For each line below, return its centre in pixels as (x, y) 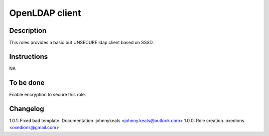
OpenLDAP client (45, 13)
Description (28, 31)
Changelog (27, 108)
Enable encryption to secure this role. (48, 94)
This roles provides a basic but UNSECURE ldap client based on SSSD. (81, 43)
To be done (27, 83)
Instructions (29, 56)
